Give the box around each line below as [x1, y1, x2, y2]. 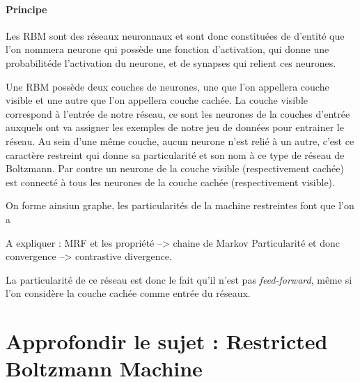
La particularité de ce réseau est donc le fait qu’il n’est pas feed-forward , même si [6, 272, 352, 286]
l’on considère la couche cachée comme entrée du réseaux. [6, 286, 251, 300]
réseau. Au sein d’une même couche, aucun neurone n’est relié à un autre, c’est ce [6, 133, 354, 148]
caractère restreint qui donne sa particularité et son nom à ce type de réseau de [6, 147, 345, 162]
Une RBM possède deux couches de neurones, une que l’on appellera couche [6, 79, 329, 93]
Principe [6, 1, 47, 16]
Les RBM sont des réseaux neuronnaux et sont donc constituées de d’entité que [6, 28, 345, 43]
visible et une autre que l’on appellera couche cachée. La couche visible [6, 93, 308, 107]
